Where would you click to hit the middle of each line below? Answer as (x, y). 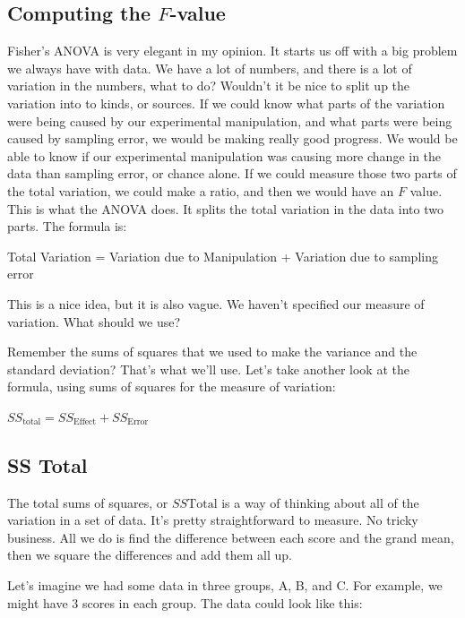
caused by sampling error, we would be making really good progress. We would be (232, 138)
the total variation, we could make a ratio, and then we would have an (201, 190)
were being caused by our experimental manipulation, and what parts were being (230, 120)
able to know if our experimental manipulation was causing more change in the (224, 155)
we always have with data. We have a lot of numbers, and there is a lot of (210, 68)
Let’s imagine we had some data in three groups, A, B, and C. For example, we (225, 585)
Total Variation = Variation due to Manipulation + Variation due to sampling (223, 256)
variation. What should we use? (94, 321)
